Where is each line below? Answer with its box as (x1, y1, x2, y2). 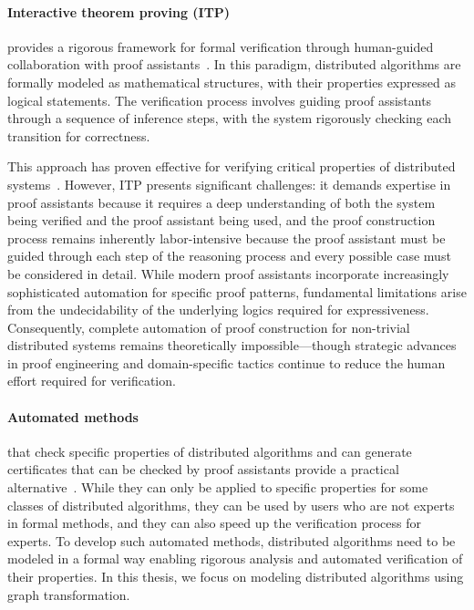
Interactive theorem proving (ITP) (7, 2, 231, 21)
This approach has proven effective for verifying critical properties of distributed (7, 157, 456, 176)
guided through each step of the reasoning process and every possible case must (7, 246, 451, 265)
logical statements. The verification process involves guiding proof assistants (7, 90, 432, 109)
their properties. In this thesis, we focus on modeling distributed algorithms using (7, 567, 464, 586)
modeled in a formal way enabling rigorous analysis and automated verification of (7, 549, 463, 568)
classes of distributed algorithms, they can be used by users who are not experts (7, 495, 455, 514)
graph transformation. (7, 584, 130, 604)
